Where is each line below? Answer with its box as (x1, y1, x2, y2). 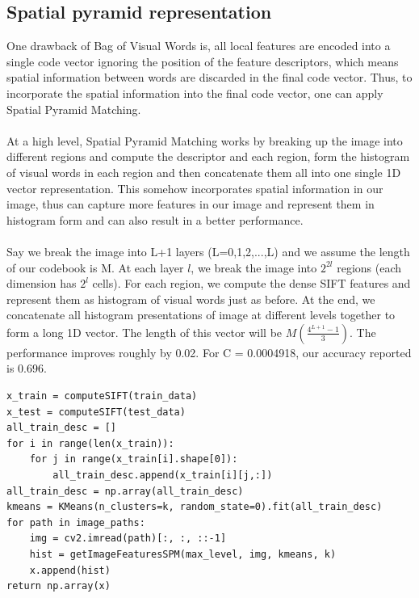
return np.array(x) (6, 580, 111, 592)
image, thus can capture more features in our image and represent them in (6, 196, 375, 213)
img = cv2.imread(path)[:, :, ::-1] (29, 533, 227, 545)
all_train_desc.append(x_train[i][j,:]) (52, 470, 273, 482)
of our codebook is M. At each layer (6, 259, 184, 276)
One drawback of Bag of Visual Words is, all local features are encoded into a (6, 37, 391, 54)
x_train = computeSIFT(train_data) (6, 390, 198, 402)
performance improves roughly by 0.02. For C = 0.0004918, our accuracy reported (6, 343, 412, 360)
